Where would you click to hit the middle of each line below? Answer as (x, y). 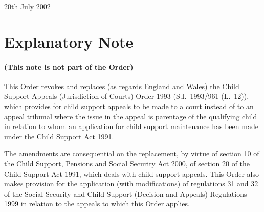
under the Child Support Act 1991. (59, 136)
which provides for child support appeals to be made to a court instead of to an (129, 106)
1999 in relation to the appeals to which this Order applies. (97, 204)
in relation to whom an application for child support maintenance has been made (131, 126)
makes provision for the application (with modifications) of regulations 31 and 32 (131, 184)
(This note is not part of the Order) (69, 66)
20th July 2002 (27, 6)
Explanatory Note (69, 41)
